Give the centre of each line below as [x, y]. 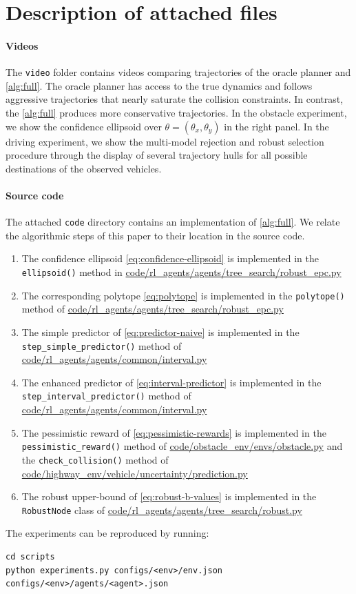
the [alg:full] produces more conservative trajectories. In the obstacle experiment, [176, 113]
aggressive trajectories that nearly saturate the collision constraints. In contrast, [175, 99]
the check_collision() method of [95, 459]
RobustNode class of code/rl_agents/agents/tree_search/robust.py [162, 509]
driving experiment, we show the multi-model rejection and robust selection [165, 141]
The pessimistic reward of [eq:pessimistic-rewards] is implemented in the [174, 432]
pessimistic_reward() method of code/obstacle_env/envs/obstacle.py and [182, 446]
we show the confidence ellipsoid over [84, 126]
